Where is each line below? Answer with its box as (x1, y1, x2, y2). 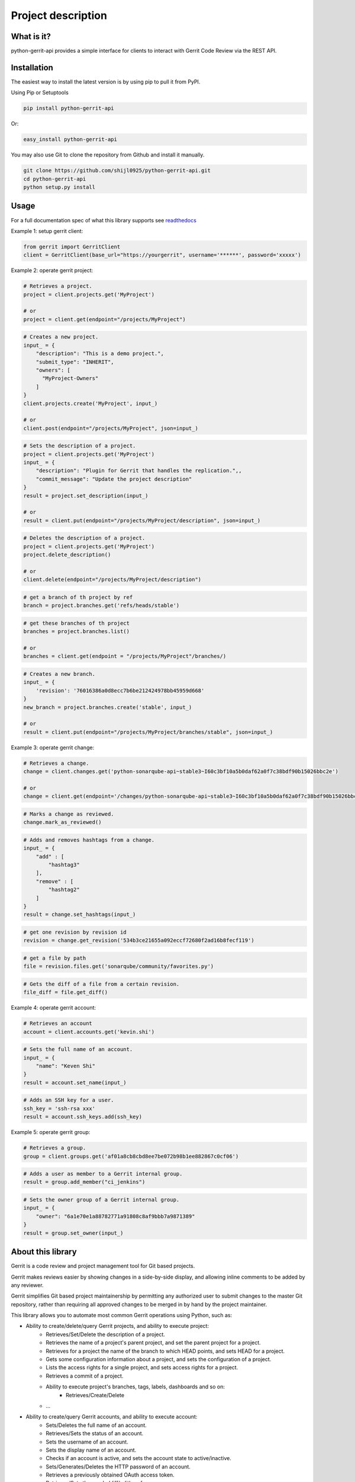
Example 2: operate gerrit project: (11, 267, 93, 274)
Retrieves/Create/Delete (66, 1391, 124, 1398)
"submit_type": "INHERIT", (35, 359, 115, 365)
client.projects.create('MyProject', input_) (23, 400, 158, 407)
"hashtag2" (48, 886, 80, 893)
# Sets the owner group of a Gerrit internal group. (23, 1196, 180, 1203)
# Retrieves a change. (23, 759, 89, 766)
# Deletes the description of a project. (23, 535, 146, 542)
